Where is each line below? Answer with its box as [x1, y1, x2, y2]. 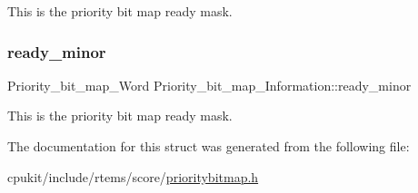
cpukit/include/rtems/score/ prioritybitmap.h [7, 167, 259, 186]
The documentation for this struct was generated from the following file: [7, 137, 410, 155]
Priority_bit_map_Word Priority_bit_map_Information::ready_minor [7, 75, 412, 94]
